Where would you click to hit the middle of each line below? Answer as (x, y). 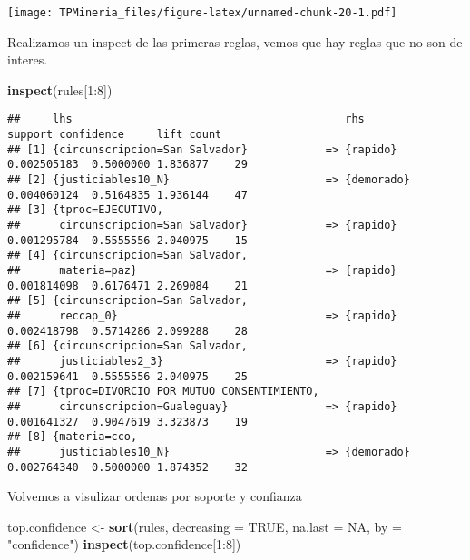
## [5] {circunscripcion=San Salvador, (127, 301)
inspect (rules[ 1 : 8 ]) (60, 89)
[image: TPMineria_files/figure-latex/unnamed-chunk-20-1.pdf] (202, 13)
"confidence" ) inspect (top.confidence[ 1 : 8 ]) (124, 544)
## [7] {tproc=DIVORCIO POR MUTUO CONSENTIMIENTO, (163, 392)
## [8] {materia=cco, (73, 437)
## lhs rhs (186, 119)
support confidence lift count (115, 135)
